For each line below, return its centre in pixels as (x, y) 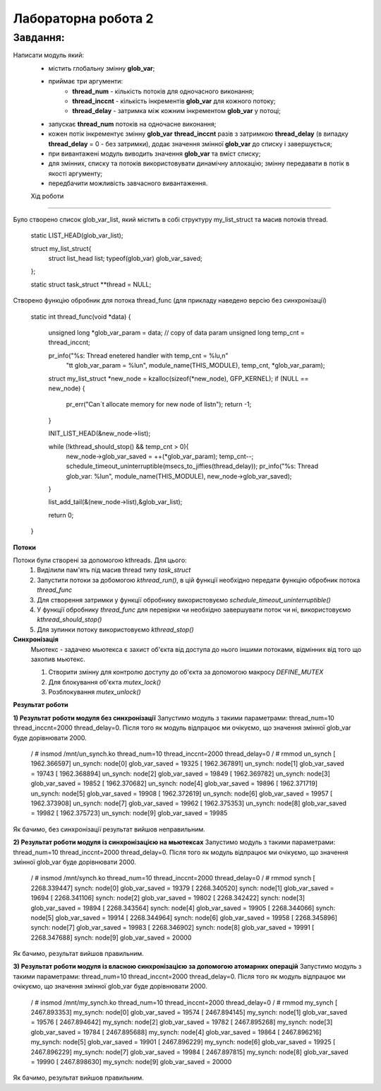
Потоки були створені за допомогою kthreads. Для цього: (100, 560)
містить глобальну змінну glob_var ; (102, 68)
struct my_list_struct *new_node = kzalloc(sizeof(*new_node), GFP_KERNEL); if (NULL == (179, 378)
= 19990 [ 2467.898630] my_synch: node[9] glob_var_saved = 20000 (131, 1061)
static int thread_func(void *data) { (81, 316)
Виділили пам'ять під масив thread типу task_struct (114, 570)
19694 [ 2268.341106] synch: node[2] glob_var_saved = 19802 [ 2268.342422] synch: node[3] (168, 898)
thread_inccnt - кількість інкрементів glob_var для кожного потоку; (174, 101)
